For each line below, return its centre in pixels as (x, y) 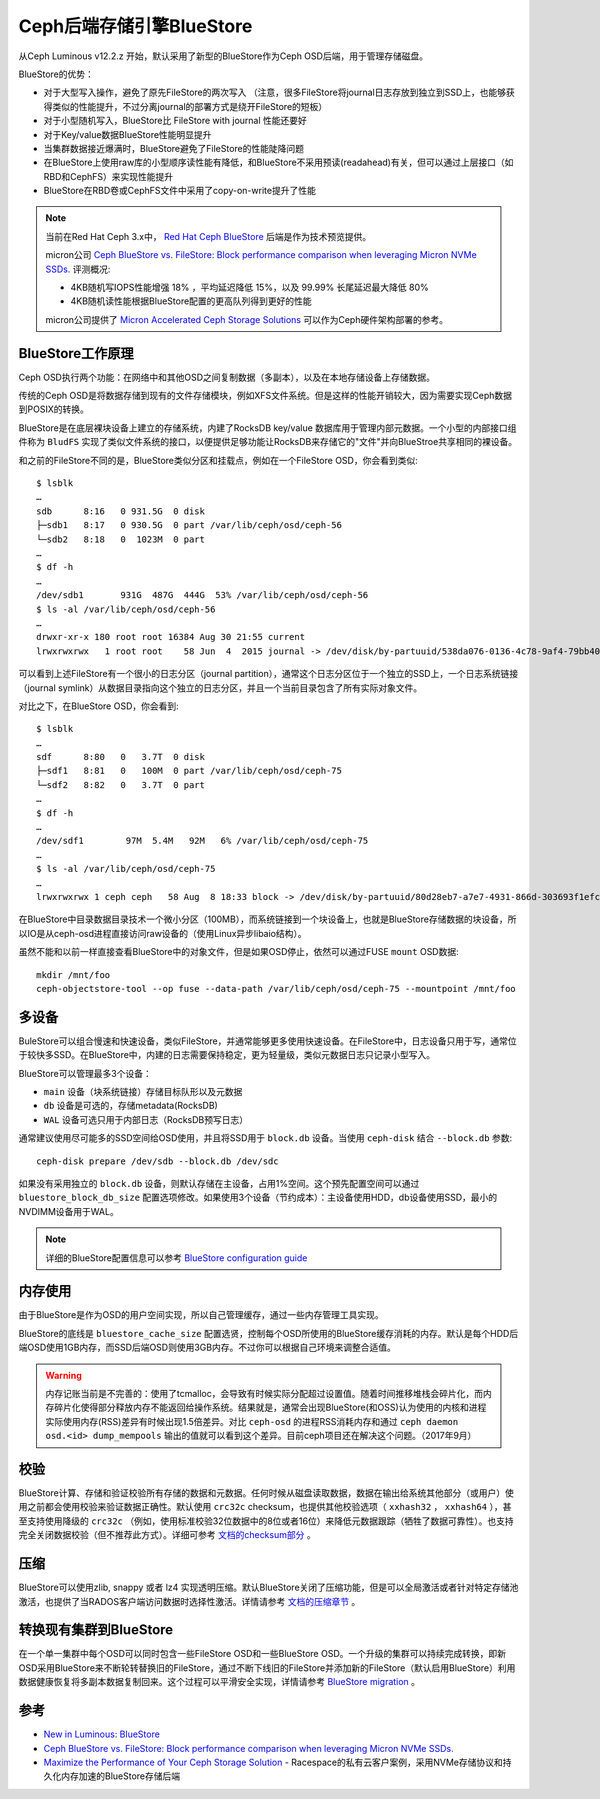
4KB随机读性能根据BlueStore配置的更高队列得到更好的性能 (191, 301)
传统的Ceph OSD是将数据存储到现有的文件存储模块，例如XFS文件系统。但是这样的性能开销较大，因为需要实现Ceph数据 (265, 396)
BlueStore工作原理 (76, 353)
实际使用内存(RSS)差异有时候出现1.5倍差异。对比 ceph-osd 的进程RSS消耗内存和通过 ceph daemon (252, 1421)
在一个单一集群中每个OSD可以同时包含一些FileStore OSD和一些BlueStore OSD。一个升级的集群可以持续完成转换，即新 (262, 1654)
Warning (63, 1375)
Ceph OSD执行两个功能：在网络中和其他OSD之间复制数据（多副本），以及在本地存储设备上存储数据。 (226, 377)
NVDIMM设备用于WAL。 (68, 1211)
